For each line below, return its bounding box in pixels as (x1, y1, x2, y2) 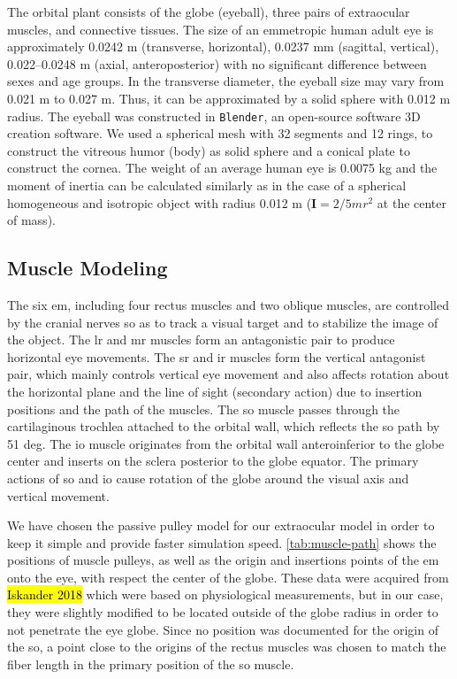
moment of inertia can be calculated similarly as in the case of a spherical (7, 176, 407, 194)
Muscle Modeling (7, 254, 168, 282)
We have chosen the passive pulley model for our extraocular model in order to (7, 516, 435, 535)
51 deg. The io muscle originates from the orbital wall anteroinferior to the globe (7, 434, 445, 452)
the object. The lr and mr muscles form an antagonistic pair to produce (7, 330, 395, 349)
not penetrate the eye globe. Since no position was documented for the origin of (7, 620, 438, 638)
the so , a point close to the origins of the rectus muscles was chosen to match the (7, 637, 446, 656)
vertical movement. (7, 486, 110, 505)
